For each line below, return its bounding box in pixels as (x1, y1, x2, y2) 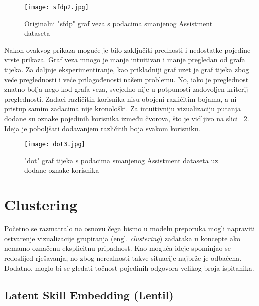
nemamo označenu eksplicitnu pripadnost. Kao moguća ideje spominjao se (4, 243, 231, 253)
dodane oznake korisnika (24, 165, 99, 175)
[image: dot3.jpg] (24, 141, 85, 148)
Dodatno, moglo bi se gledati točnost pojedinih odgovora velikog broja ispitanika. (4, 262, 254, 273)
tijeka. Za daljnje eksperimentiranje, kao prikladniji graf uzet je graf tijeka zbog (4, 64, 249, 75)
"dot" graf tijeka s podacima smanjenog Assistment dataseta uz (24, 155, 218, 165)
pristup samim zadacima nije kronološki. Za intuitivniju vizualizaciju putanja (4, 103, 241, 114)
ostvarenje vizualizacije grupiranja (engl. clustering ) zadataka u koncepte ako (4, 233, 241, 243)
